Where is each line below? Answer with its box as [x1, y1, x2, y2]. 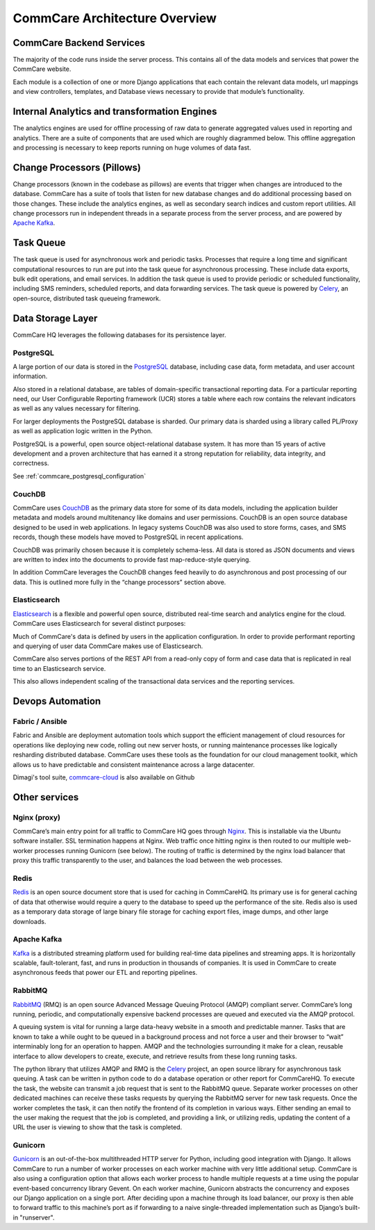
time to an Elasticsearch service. [12, 664, 106, 672]
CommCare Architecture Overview [12, 10, 217, 26]
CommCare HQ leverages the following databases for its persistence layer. [12, 330, 226, 339]
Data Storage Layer [12, 312, 98, 324]
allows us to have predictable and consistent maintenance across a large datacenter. [12, 760, 255, 768]
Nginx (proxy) [12, 812, 61, 822]
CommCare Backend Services [12, 37, 145, 49]
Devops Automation [12, 695, 101, 707]
